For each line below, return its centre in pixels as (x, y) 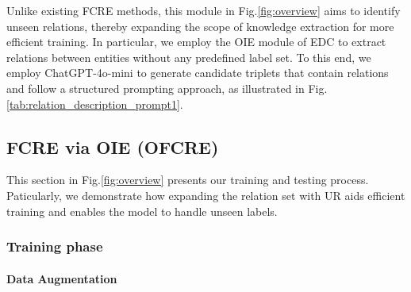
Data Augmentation (62, 278)
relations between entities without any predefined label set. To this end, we (189, 57)
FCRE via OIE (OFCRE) (113, 146)
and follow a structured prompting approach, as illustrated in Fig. (167, 88)
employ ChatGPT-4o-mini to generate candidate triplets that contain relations (198, 73)
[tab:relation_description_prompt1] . (95, 104)
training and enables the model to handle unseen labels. (142, 211)
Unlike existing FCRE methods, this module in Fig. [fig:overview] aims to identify (204, 10)
